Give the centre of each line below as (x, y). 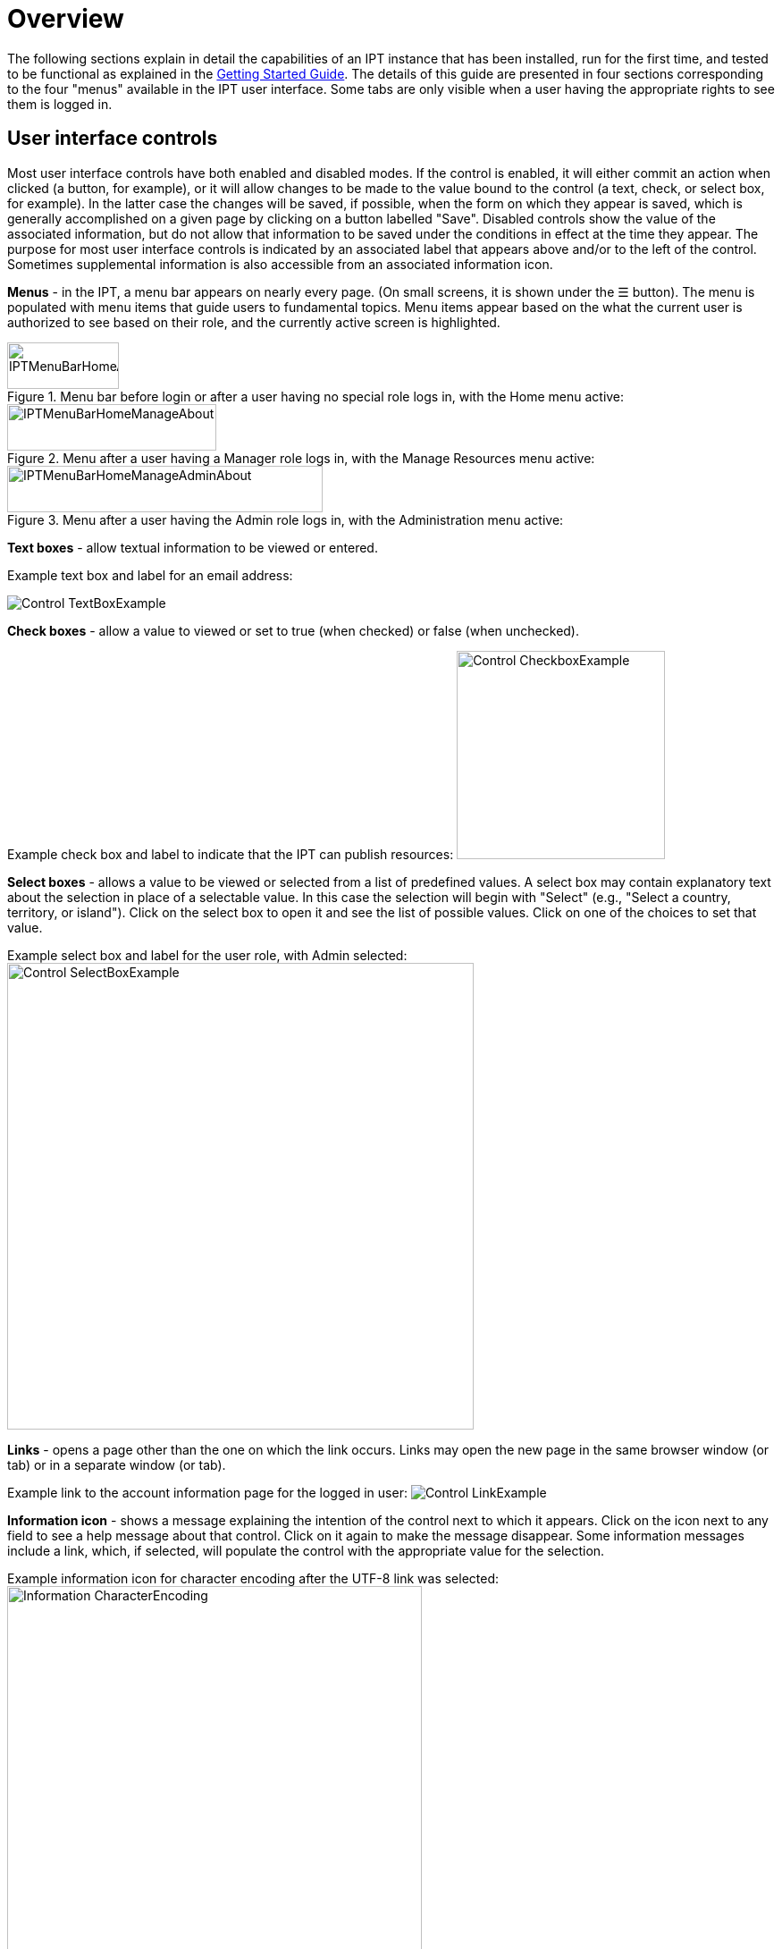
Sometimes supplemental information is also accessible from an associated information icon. (280, 264)
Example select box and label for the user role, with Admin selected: (207, 955)
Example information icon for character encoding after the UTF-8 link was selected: (253, 1578)
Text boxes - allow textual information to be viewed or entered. (193, 547)
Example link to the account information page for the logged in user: (207, 1492)
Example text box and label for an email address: (150, 575)
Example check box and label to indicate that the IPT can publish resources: (231, 854)
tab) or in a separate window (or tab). (117, 1464)
